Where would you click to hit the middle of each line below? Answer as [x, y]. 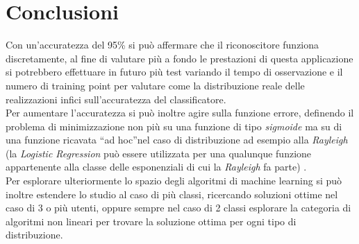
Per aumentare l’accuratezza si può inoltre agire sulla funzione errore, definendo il [180, 113]
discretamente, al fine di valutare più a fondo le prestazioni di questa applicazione [179, 58]
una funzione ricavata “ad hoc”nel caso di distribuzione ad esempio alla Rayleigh [177, 140]
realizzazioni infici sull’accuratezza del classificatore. [116, 99]
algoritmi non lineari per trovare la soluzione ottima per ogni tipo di [151, 221]
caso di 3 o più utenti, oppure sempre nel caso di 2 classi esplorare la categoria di [178, 208]
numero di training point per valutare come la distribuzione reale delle [155, 85]
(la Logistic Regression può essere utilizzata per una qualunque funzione [159, 153]
